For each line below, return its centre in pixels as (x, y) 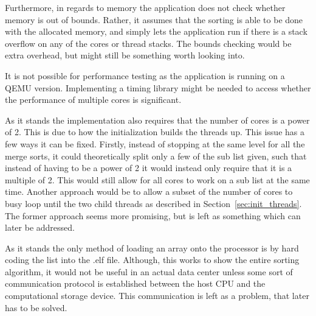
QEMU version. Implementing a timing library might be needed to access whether (158, 87)
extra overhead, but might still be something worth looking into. (125, 55)
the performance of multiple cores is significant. (93, 100)
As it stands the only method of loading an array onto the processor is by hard (152, 248)
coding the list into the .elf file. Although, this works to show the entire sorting (152, 260)
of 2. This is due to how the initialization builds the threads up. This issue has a (155, 132)
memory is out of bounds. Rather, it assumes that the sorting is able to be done (154, 19)
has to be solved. (36, 307)
